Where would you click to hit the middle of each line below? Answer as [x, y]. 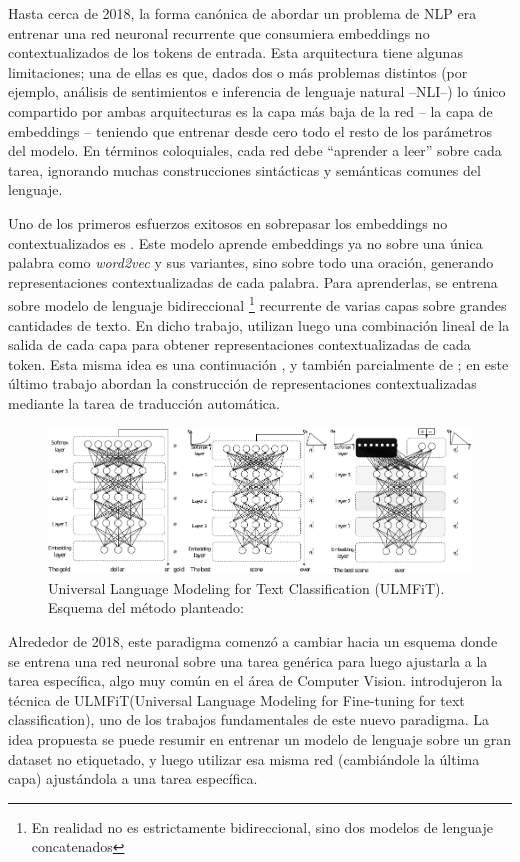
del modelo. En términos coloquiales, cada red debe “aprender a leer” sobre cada [255, 150]
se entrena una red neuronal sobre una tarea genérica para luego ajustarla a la [248, 660]
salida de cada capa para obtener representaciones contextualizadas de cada [239, 344]
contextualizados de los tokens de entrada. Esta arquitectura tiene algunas [235, 52]
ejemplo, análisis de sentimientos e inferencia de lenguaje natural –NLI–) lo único [257, 91]
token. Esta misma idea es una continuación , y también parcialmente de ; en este [258, 363]
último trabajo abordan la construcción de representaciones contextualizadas [242, 383]
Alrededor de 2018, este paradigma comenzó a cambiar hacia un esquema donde [253, 640]
